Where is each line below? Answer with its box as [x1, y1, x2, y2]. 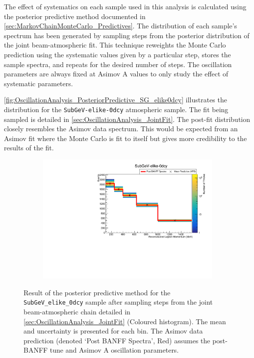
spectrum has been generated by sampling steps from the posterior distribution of [4, 30, 250, 40]
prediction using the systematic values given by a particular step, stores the [4, 49, 231, 59]
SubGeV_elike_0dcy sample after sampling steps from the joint [24, 297, 213, 307]
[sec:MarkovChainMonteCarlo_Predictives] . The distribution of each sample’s [4, 21, 237, 31]
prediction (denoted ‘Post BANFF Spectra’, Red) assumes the [24, 335, 210, 345]
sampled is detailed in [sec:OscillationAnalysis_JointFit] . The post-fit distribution [4, 114, 251, 124]
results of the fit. [4, 143, 54, 153]
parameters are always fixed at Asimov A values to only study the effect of [4, 69, 229, 79]
